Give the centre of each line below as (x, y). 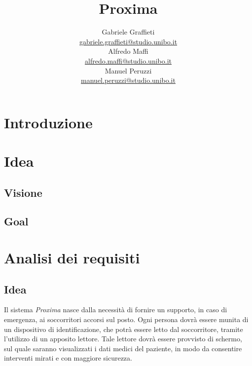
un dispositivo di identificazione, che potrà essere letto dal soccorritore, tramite (124, 329)
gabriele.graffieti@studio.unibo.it (128, 41)
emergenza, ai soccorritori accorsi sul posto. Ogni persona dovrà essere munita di (126, 319)
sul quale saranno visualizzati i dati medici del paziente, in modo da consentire (123, 348)
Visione (23, 192)
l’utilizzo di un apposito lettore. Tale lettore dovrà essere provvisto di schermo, (123, 339)
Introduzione (48, 122)
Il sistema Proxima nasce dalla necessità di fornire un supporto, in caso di (116, 310)
